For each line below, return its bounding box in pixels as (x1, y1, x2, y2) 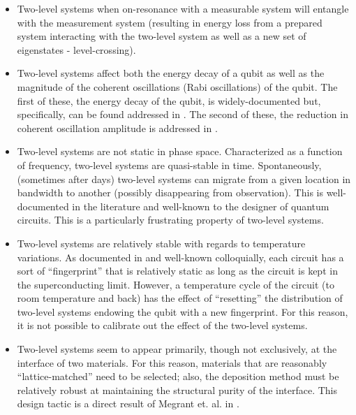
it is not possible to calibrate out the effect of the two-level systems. (17, 318, 308, 333)
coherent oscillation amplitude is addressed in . (17, 120, 218, 135)
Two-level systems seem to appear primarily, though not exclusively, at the (17, 342, 337, 356)
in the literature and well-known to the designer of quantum (72, 198, 329, 213)
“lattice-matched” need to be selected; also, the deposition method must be (17, 369, 339, 384)
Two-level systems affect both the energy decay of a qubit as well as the (17, 66, 325, 80)
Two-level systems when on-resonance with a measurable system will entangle (17, 1, 349, 15)
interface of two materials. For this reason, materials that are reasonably (17, 355, 327, 370)
